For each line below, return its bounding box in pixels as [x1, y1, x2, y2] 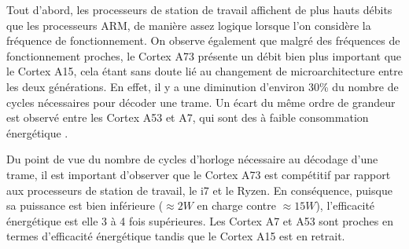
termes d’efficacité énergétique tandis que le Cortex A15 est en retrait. [6, 228, 345, 244]
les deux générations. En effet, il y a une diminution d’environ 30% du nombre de [6, 78, 399, 94]
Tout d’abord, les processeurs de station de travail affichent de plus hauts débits [6, 2, 392, 17]
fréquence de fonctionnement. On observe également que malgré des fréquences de [6, 32, 400, 49]
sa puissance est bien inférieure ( [6, 197, 164, 214]
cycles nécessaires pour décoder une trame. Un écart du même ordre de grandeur [6, 93, 396, 110]
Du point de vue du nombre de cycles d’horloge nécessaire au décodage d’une [6, 151, 378, 167]
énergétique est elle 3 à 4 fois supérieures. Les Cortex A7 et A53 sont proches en [6, 212, 393, 229]
